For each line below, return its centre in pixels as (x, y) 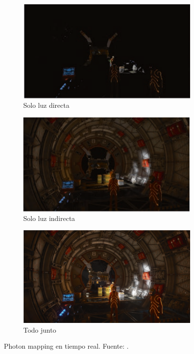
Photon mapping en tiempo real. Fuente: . (66, 346)
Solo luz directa (46, 105)
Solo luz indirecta (49, 218)
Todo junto (40, 329)
